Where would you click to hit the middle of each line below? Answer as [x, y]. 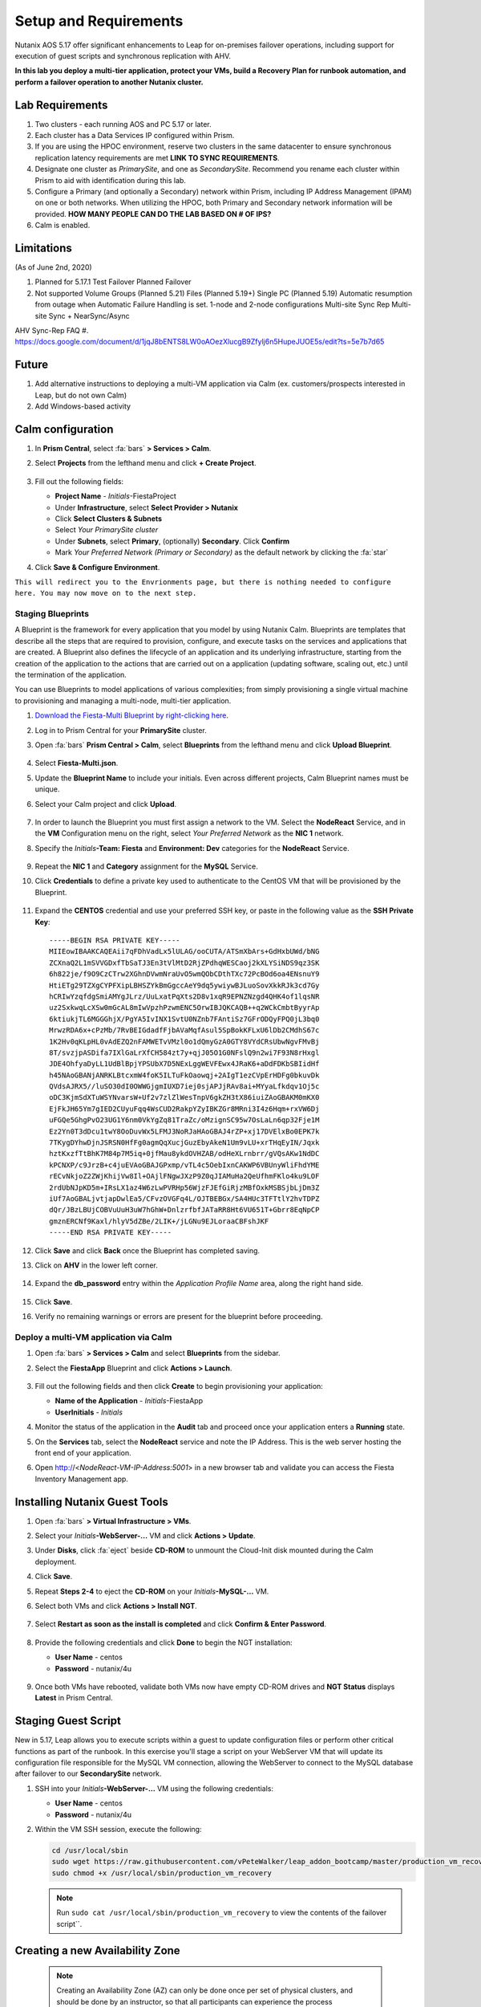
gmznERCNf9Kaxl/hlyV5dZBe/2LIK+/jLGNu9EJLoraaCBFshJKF [159, 1221]
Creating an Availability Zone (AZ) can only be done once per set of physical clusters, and [204, 1990]
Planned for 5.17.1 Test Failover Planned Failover [113, 282]
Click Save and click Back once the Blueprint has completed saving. [148, 1250]
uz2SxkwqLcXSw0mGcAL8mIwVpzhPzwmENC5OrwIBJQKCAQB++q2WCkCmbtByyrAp [184, 1008]
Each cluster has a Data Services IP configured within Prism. [135, 136]
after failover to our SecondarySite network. [88, 1773]
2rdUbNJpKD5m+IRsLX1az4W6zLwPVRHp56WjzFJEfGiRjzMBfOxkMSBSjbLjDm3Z [184, 1187]
